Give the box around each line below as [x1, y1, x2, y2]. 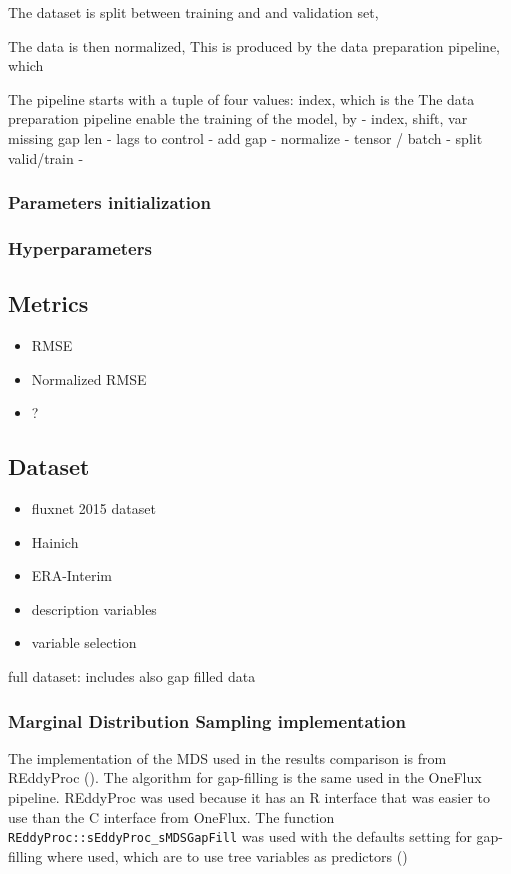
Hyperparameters [8, 235, 152, 260]
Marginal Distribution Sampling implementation [8, 708, 406, 733]
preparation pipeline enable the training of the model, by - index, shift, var [8, 108, 468, 129]
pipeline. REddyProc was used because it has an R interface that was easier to [8, 787, 490, 807]
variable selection [31, 632, 137, 653]
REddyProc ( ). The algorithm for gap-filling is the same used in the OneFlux [8, 767, 482, 788]
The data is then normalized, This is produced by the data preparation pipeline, [8, 35, 500, 56]
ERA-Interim [31, 565, 112, 586]
